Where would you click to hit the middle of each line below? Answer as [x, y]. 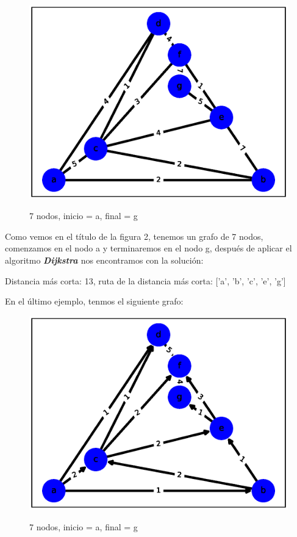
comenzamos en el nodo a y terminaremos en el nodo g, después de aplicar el [148, 248]
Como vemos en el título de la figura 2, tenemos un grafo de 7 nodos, [134, 236]
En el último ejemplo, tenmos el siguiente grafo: [94, 301]
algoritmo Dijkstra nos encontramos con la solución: [104, 260]
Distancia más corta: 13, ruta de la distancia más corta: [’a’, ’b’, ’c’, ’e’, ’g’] [145, 280]
